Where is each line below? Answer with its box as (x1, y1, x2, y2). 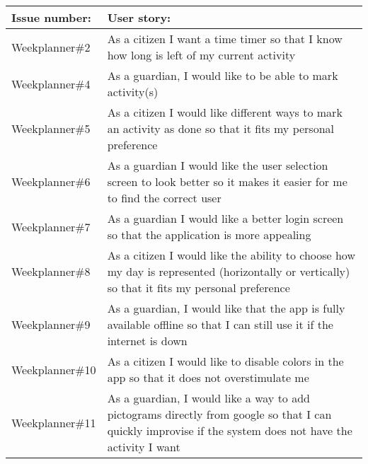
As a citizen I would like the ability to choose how (107, 247, 355, 263)
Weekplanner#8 (11, 263, 91, 279)
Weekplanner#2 (11, 38, 91, 55)
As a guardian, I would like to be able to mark (107, 67, 338, 83)
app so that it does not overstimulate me (107, 369, 309, 385)
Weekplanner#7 (11, 218, 91, 235)
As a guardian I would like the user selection (107, 157, 328, 173)
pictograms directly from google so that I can (107, 406, 332, 422)
